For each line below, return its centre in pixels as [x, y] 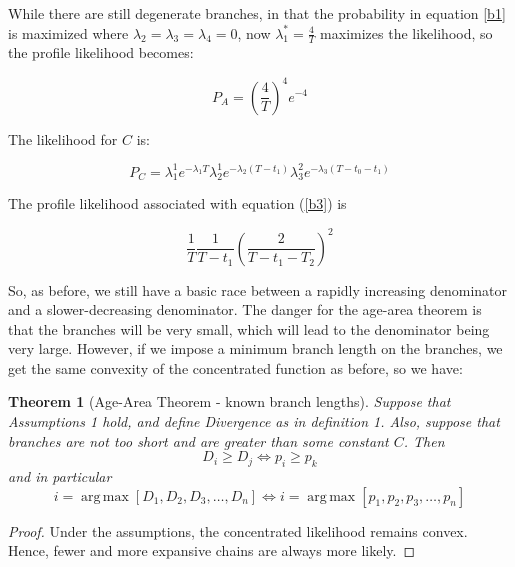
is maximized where [68, 32]
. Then [424, 440]
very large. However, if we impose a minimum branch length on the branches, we [255, 348]
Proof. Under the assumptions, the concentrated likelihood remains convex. [238, 530]
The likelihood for [63, 138]
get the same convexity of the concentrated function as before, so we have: [235, 367]
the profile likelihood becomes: [101, 52]
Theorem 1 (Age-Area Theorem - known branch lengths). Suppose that [229, 401]
